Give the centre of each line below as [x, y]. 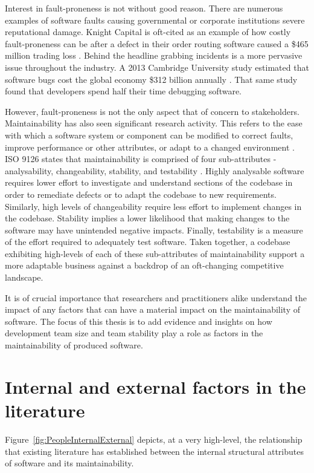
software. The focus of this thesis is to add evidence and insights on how [139, 321]
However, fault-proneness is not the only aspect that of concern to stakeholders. [152, 111]
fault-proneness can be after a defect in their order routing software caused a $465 [157, 43]
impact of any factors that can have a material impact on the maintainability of [152, 309]
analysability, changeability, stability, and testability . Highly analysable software [155, 170]
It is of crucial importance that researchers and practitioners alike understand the [156, 297]
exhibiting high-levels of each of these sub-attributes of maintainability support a [155, 253]
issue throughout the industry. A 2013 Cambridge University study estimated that [157, 67]
